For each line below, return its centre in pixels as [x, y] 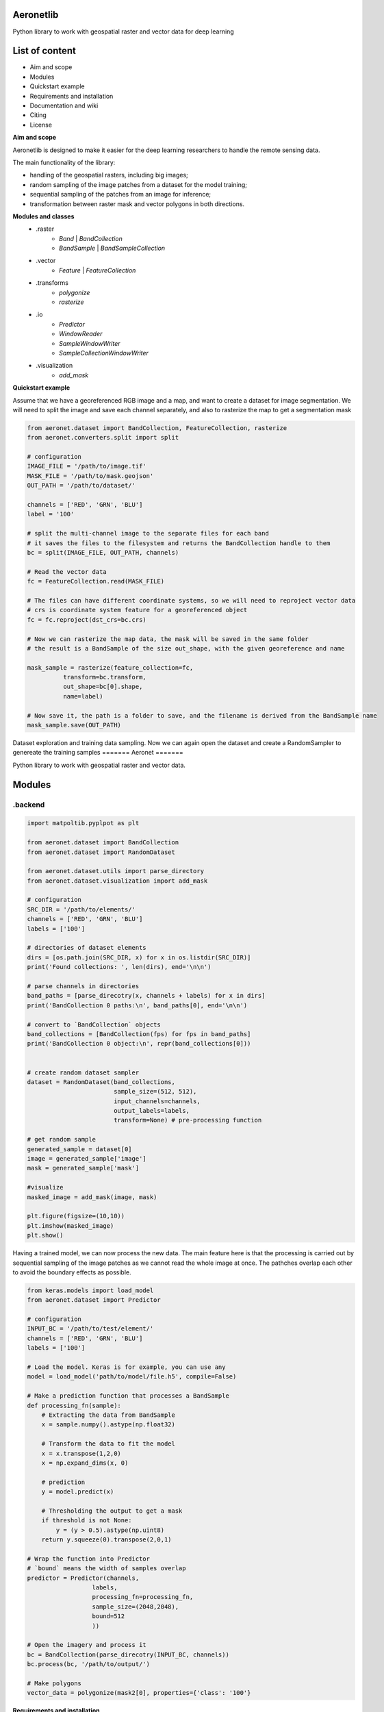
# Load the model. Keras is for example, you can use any [126, 1367]
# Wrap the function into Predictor [89, 1559]
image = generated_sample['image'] [87, 1159]
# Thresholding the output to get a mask [112, 1511]
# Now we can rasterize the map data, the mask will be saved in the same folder [168, 639]
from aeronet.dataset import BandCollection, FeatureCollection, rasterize [157, 428]
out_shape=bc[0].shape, [103, 687]
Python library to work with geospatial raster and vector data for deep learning [123, 32]
